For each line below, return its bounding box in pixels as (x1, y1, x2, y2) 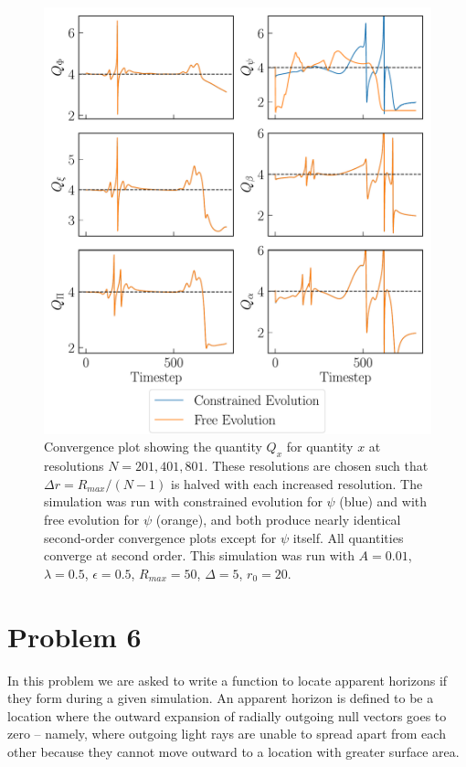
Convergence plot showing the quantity (44, 437, 262, 456)
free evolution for (44, 510, 140, 529)
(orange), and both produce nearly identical (155, 510, 401, 529)
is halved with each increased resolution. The (170, 474, 423, 493)
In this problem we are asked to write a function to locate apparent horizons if (7, 670, 448, 689)
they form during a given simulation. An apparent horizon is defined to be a (7, 688, 434, 708)
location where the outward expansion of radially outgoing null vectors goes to (7, 706, 447, 725)
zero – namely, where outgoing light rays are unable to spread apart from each (7, 724, 446, 743)
